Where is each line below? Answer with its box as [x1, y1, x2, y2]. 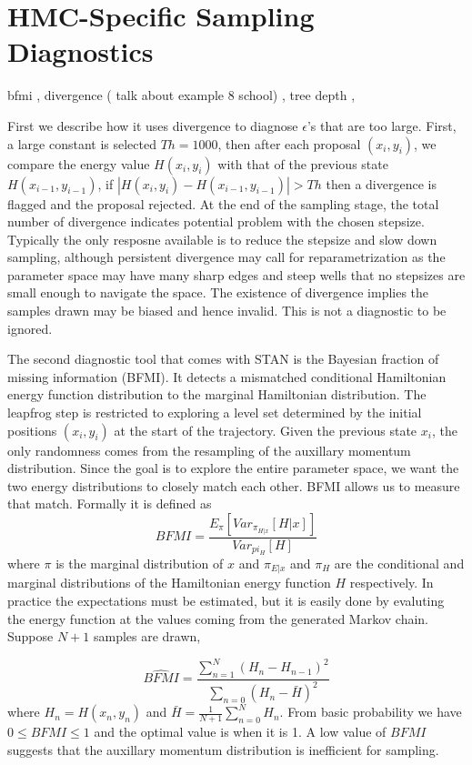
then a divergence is [326, 174, 437, 193]
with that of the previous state [217, 154, 388, 173]
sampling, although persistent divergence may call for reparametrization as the [7, 247, 446, 267]
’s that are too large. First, [306, 116, 457, 135]
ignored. [7, 318, 53, 337]
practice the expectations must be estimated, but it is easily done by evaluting [7, 590, 445, 609]
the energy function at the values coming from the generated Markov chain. [7, 609, 429, 628]
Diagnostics [7, 33, 154, 70]
